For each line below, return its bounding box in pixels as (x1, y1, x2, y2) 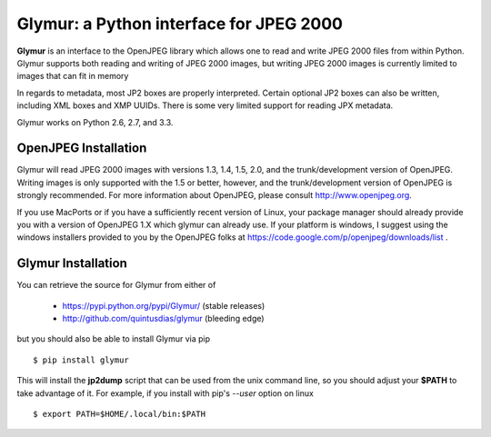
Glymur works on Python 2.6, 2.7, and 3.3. (16, 116, 174, 127)
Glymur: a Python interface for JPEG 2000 (16, 14, 343, 34)
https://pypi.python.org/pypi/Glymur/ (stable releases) (62, 300, 266, 311)
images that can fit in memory (16, 71, 129, 82)
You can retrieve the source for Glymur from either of (16, 280, 216, 291)
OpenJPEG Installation (16, 141, 147, 156)
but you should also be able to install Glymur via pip (16, 333, 211, 344)
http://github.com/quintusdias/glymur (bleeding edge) (62, 313, 265, 324)
